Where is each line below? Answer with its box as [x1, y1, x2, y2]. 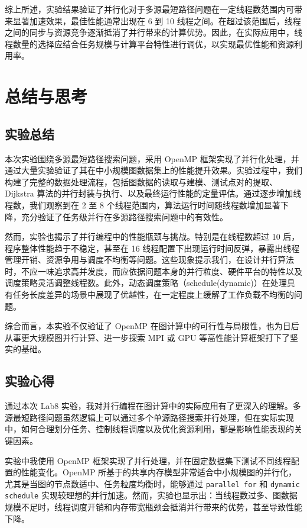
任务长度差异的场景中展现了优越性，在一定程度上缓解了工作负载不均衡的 [12, 288, 294, 301]
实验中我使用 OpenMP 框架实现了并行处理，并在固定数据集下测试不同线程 [5, 454, 291, 466]
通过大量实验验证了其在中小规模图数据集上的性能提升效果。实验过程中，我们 [5, 164, 302, 176]
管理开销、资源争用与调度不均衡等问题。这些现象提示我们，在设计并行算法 [5, 253, 294, 266]
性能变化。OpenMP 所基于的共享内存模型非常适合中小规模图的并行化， [21, 466, 297, 478]
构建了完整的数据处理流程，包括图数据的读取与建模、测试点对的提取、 [5, 175, 277, 188]
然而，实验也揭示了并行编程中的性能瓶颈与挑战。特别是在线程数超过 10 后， [5, 230, 300, 243]
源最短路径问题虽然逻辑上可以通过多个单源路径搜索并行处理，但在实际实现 [5, 411, 294, 423]
